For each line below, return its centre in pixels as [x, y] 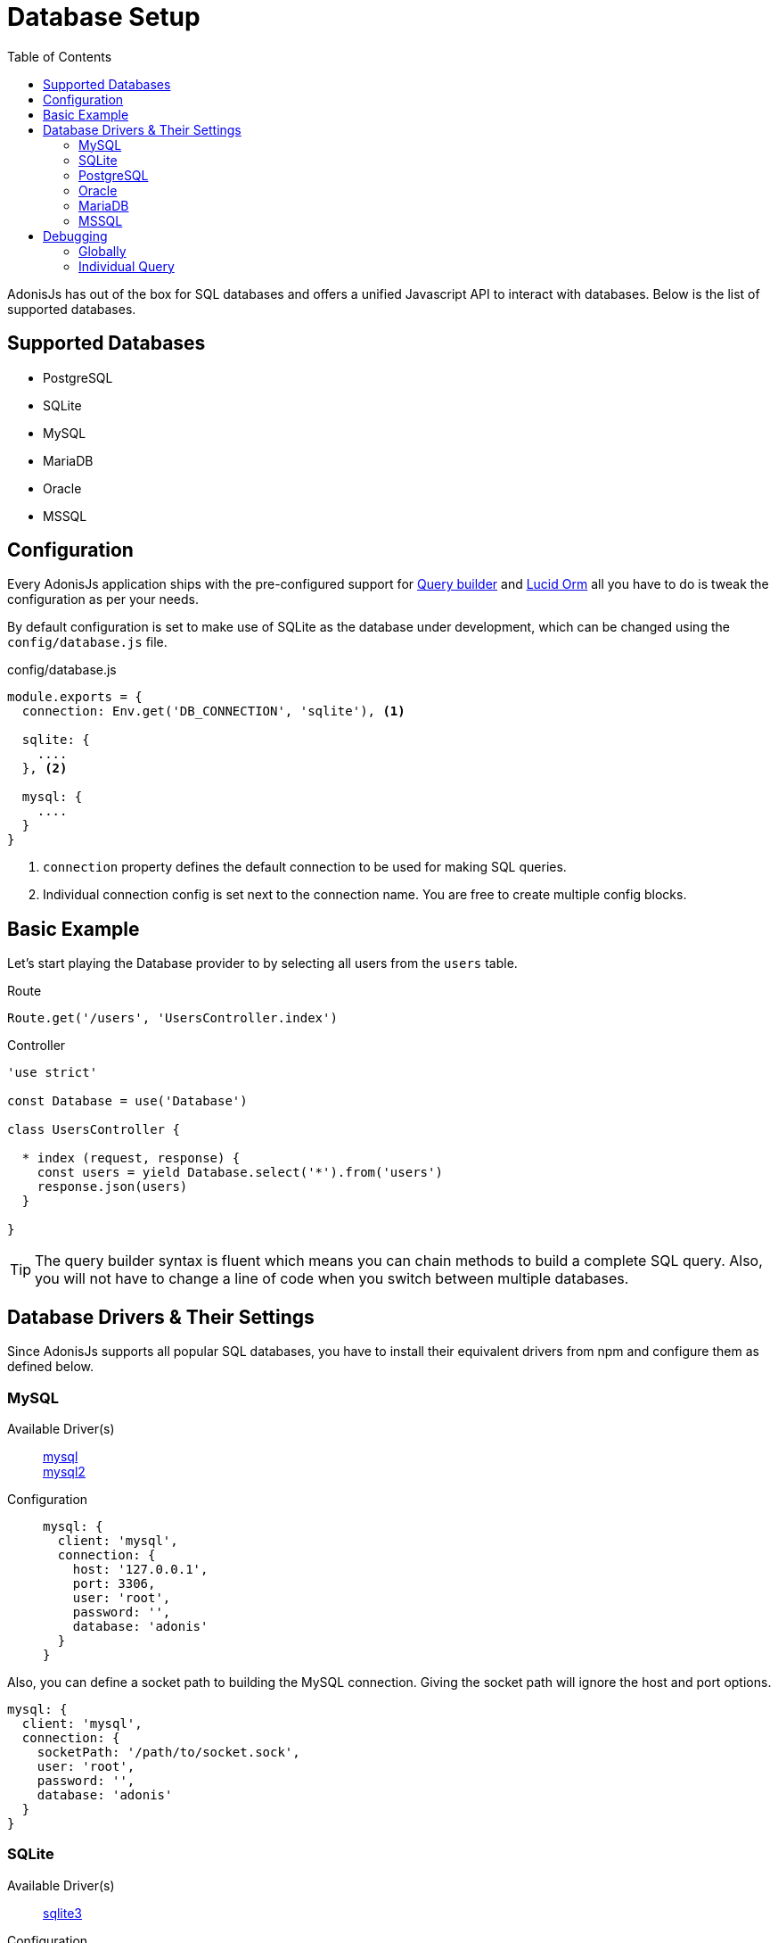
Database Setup [104, 17]
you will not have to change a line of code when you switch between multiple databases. [332, 1279]
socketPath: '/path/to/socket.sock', [168, 1752]
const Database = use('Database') [127, 1101]
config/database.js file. [87, 642]
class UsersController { [94, 1130]
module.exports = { [75, 697]
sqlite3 [62, 1913]
